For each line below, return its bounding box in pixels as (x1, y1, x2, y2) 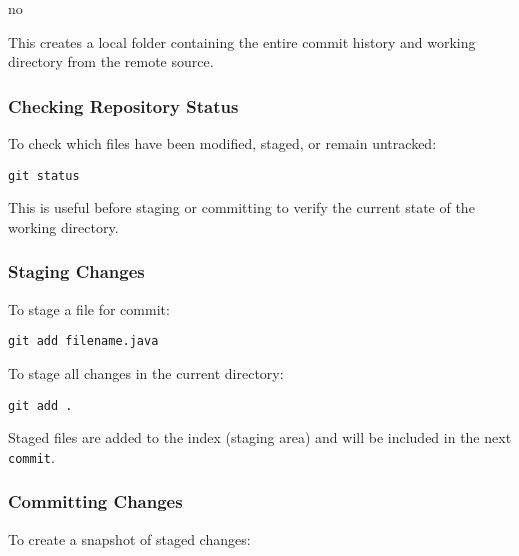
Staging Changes (8, 259, 145, 284)
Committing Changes (8, 489, 183, 514)
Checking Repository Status (8, 93, 239, 118)
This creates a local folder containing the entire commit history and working (8, 31, 476, 52)
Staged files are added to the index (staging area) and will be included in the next (8, 427, 512, 448)
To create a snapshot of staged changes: (8, 528, 251, 549)
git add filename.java (8, 334, 159, 349)
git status (8, 168, 80, 183)
